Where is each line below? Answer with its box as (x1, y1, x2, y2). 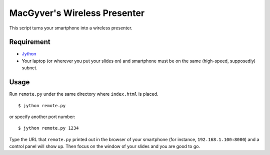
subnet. (21, 65, 37, 71)
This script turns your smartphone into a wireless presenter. (9, 25, 132, 31)
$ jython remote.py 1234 (18, 125, 79, 131)
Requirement (9, 38, 51, 46)
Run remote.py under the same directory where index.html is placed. (9, 91, 158, 97)
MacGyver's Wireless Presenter (9, 7, 145, 18)
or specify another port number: (9, 114, 75, 120)
